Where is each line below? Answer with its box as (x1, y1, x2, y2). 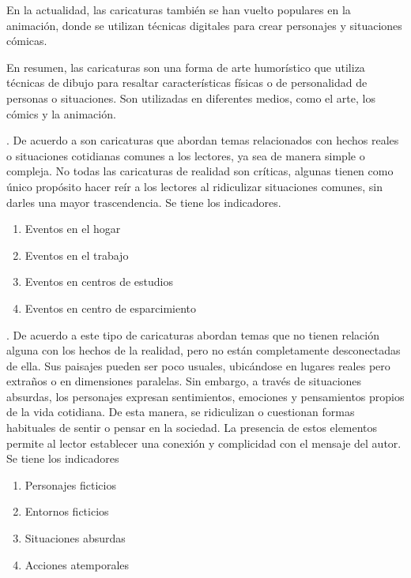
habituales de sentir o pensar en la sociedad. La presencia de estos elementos (6, 419, 378, 436)
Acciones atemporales (25, 556, 130, 572)
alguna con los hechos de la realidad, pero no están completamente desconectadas (6, 342, 401, 358)
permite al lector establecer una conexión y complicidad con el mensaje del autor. (6, 434, 402, 451)
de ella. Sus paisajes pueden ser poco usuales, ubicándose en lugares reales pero (6, 357, 390, 373)
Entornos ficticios (25, 503, 109, 520)
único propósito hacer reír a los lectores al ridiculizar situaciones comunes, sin (6, 178, 383, 194)
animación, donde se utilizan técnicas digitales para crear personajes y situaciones (6, 17, 402, 33)
